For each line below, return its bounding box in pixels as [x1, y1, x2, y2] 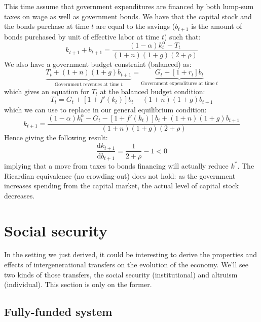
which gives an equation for [4, 86, 89, 96]
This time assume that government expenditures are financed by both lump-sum [4, 1, 254, 11]
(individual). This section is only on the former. [4, 279, 152, 290]
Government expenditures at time [141, 81, 215, 87]
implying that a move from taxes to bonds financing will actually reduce [4, 160, 229, 171]
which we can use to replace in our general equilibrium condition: [4, 104, 207, 114]
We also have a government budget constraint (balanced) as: [4, 58, 192, 69]
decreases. [4, 190, 35, 200]
